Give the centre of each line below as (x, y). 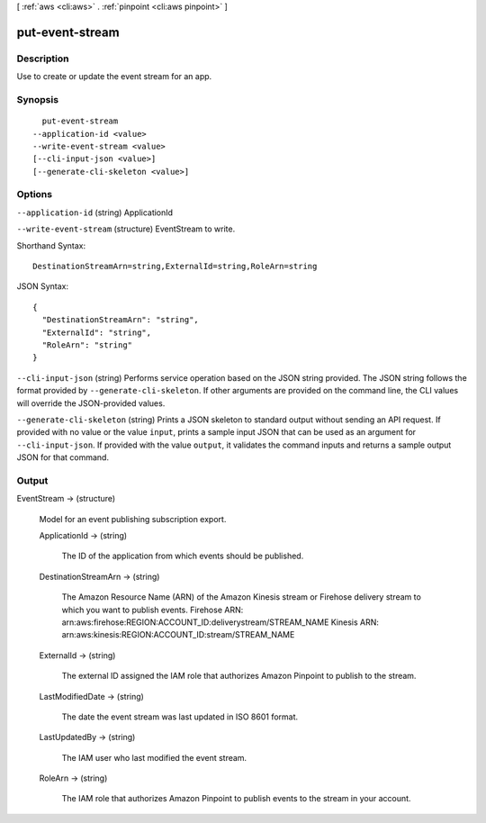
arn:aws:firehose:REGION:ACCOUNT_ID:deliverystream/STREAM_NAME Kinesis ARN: (220, 622)
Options (35, 194)
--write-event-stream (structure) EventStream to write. (126, 229)
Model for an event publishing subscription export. (133, 519)
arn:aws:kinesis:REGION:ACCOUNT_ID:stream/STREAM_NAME (178, 635)
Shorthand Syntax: (51, 245)
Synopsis (37, 99)
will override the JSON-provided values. (91, 403)
